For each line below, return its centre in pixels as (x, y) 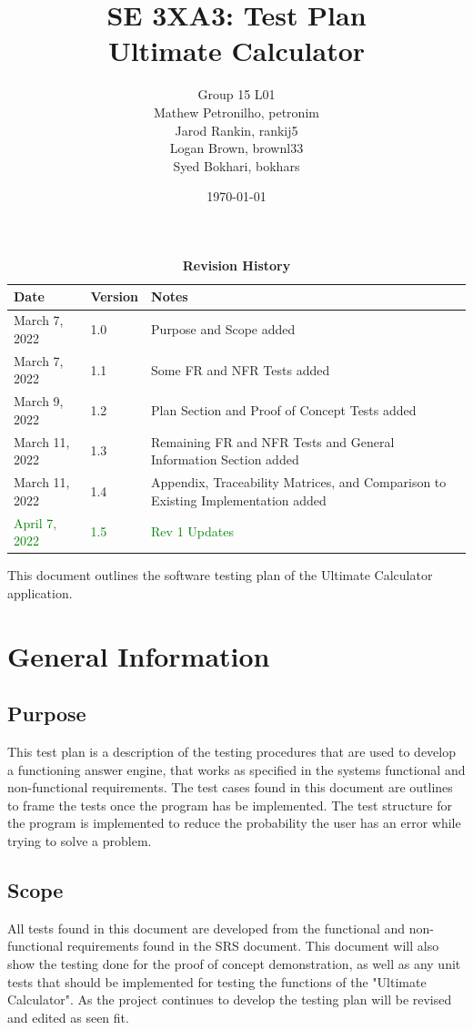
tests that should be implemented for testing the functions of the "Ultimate (217, 981)
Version (115, 296)
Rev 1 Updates (192, 531)
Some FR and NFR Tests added (241, 369)
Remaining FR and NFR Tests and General (273, 441)
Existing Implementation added (239, 500)
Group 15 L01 (236, 94)
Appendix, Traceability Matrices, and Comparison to (299, 482)
